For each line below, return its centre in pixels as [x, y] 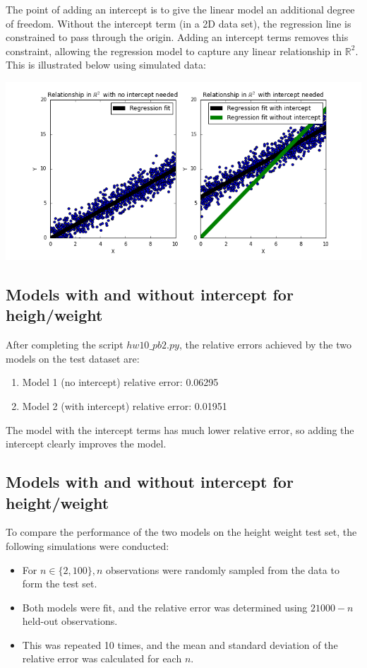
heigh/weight [54, 315]
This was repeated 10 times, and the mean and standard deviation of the [180, 644]
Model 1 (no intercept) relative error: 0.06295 [120, 382]
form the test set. [60, 584]
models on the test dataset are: [73, 358]
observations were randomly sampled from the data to [222, 569]
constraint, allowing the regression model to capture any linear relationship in [174, 51]
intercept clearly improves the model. [86, 444]
